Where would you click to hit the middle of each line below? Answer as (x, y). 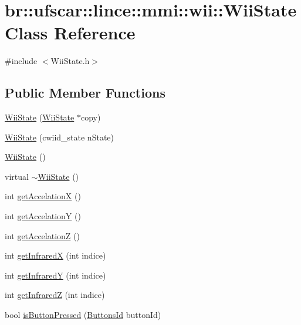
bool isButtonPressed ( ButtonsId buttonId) (83, 315)
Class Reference (70, 33)
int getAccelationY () (43, 216)
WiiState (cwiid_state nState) (59, 137)
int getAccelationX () (43, 196)
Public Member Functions (85, 93)
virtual (17, 176)
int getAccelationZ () (42, 235)
